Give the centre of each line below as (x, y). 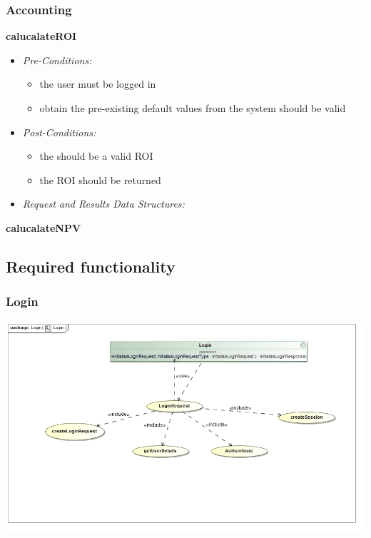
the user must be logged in (98, 84)
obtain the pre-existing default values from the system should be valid (193, 108)
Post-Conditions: (59, 132)
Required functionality (91, 266)
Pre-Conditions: (57, 60)
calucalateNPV (44, 227)
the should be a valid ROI (96, 156)
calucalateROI (41, 36)
